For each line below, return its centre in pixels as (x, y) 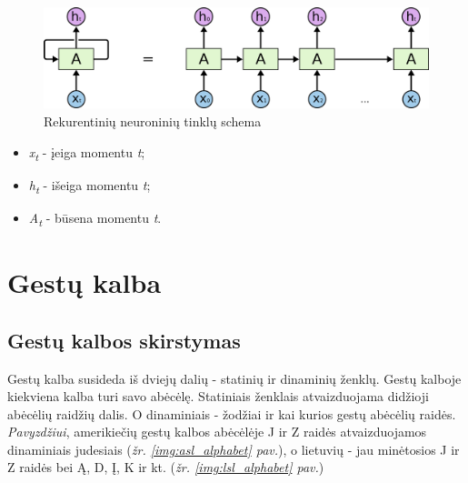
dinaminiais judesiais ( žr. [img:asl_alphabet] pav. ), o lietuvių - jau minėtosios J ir (234, 449)
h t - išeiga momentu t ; (90, 186)
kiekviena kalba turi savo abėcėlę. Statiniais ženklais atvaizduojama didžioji (218, 396)
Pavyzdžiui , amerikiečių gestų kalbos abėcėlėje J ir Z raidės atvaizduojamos (217, 432)
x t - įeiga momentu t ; (87, 153)
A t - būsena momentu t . (95, 218)
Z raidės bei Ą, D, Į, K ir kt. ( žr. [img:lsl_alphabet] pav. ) (166, 467)
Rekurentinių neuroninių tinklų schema (153, 121)
